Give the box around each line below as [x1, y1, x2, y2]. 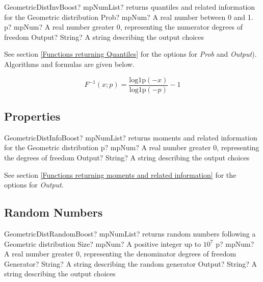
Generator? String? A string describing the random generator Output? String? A [4, 258, 257, 269]
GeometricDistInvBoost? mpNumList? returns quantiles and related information [4, 2, 255, 12]
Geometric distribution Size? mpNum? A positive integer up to [4, 238, 201, 249]
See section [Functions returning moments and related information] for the [4, 169, 236, 180]
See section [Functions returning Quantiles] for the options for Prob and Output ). [4, 49, 257, 59]
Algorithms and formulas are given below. [4, 58, 135, 69]
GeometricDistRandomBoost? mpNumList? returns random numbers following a [4, 228, 256, 239]
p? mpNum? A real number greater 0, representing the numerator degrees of [4, 21, 243, 32]
